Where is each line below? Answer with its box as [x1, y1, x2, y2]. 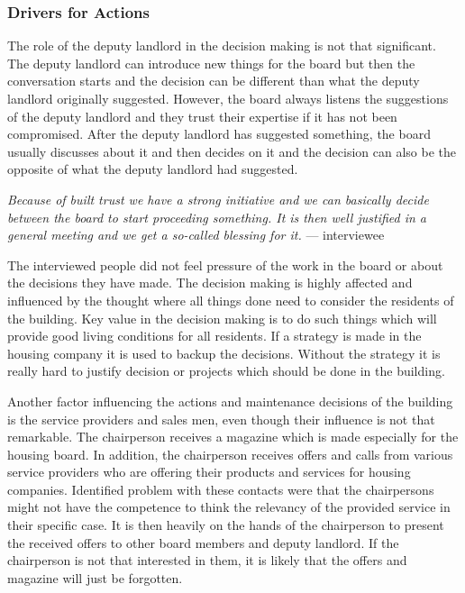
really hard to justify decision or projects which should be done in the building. [7, 361, 445, 380]
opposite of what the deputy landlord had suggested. [7, 160, 298, 178]
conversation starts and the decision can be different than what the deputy [7, 71, 420, 90]
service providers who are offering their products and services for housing [7, 462, 411, 481]
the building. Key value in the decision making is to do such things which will [7, 308, 437, 327]
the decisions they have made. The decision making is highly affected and [7, 273, 413, 292]
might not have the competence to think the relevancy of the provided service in [7, 497, 451, 516]
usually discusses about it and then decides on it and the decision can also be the [7, 141, 456, 160]
